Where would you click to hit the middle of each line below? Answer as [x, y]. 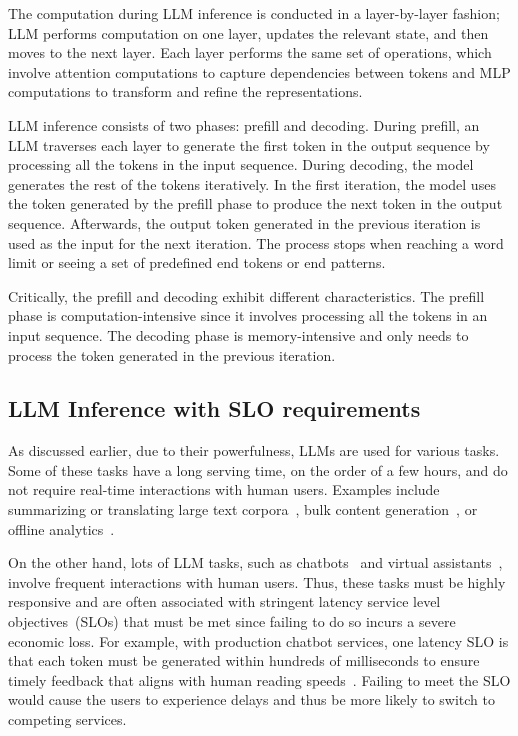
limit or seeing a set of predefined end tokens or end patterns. [197, 262]
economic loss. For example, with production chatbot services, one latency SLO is [258, 640]
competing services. [67, 719]
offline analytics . [61, 528]
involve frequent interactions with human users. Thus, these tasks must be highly [257, 581]
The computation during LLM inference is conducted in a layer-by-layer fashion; [254, 13]
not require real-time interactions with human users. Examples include [224, 489]
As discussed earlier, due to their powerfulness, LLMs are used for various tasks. [254, 450]
